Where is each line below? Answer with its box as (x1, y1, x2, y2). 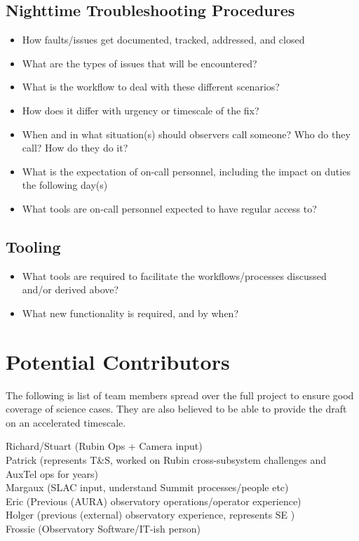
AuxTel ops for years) (6, 466, 99, 481)
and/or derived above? (22, 282, 119, 297)
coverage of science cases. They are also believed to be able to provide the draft (6, 401, 347, 416)
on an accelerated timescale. (6, 415, 126, 429)
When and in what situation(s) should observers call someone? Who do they (22, 126, 351, 141)
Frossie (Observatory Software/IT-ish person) (6, 521, 201, 535)
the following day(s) (22, 178, 108, 192)
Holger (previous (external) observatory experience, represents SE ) (6, 507, 295, 522)
